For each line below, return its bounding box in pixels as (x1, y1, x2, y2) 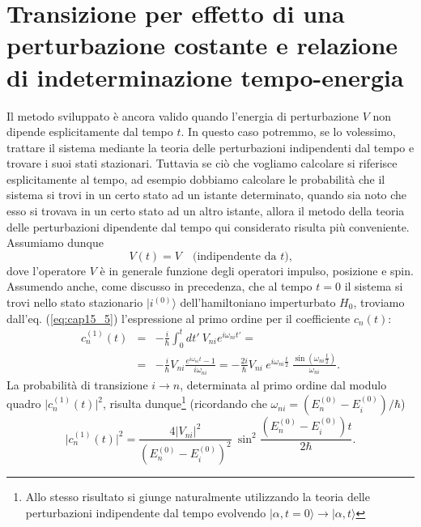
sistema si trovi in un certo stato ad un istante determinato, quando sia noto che (6, 186, 407, 203)
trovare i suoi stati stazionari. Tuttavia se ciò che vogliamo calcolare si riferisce (6, 155, 398, 172)
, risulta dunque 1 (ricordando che (103, 393, 267, 412)
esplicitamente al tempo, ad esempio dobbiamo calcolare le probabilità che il (6, 170, 385, 187)
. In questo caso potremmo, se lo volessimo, (181, 123, 396, 140)
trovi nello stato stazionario (6, 294, 143, 311)
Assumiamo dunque (6, 234, 104, 251)
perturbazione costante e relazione (6, 28, 398, 62)
